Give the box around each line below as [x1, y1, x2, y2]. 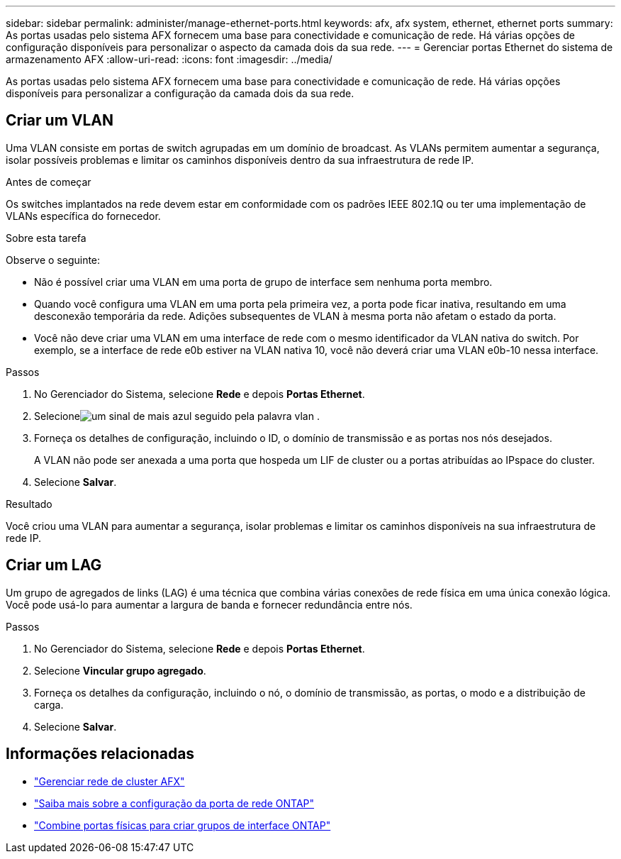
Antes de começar [6, 175, 91, 188]
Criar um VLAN [6, 111, 114, 130]
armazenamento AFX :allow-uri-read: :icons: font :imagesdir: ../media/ [6, 53, 332, 65]
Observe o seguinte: [6, 253, 101, 266]
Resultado [6, 497, 52, 510]
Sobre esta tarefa [6, 231, 86, 244]
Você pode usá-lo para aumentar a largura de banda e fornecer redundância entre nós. [6, 598, 413, 611]
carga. [34, 698, 64, 711]
